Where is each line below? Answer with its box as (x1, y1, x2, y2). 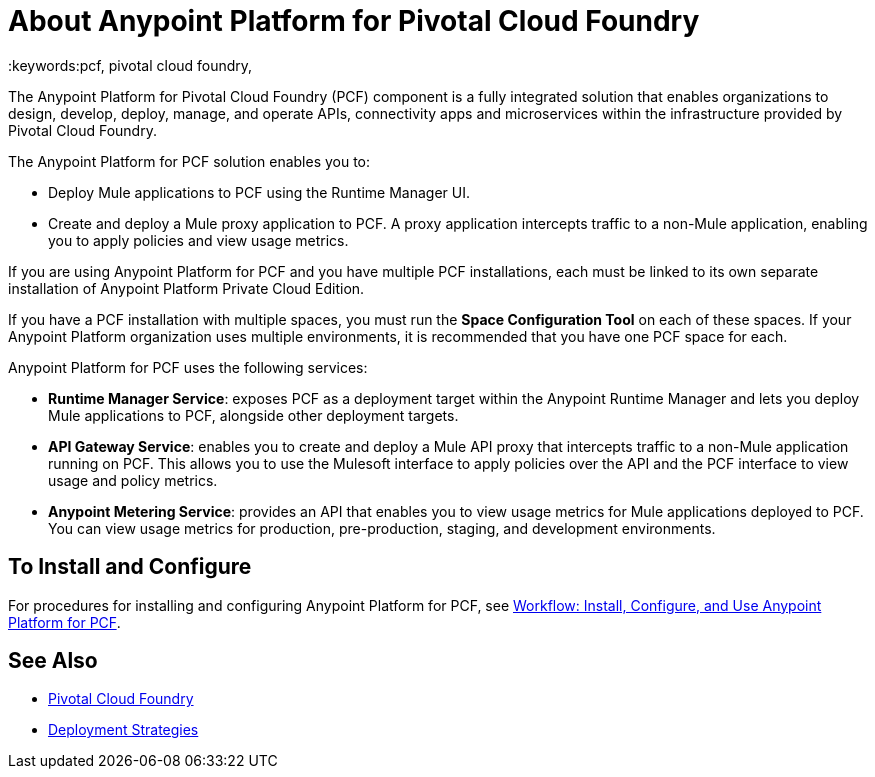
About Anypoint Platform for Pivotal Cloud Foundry (8, 4, 700, 38)
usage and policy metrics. (48, 471, 218, 489)
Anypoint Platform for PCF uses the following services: (8, 358, 368, 376)
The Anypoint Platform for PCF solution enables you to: (8, 152, 371, 170)
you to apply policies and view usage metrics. (48, 231, 349, 249)
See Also (8, 648, 98, 674)
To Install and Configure (8, 554, 252, 580)
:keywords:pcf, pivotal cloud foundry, (8, 56, 253, 74)
